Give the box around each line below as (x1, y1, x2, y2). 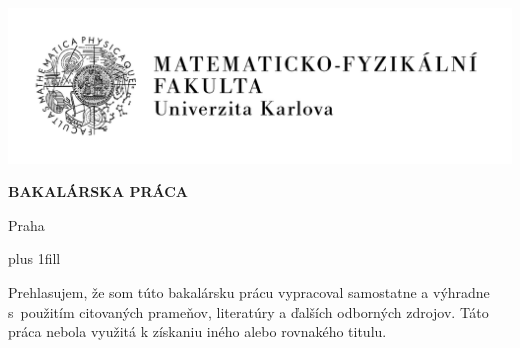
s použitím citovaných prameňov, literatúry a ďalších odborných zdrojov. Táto (8, 301, 489, 322)
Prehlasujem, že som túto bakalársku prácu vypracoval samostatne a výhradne (8, 281, 490, 302)
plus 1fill (8, 248, 61, 269)
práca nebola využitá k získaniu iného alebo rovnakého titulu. (8, 321, 387, 342)
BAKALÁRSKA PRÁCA (8, 181, 189, 202)
